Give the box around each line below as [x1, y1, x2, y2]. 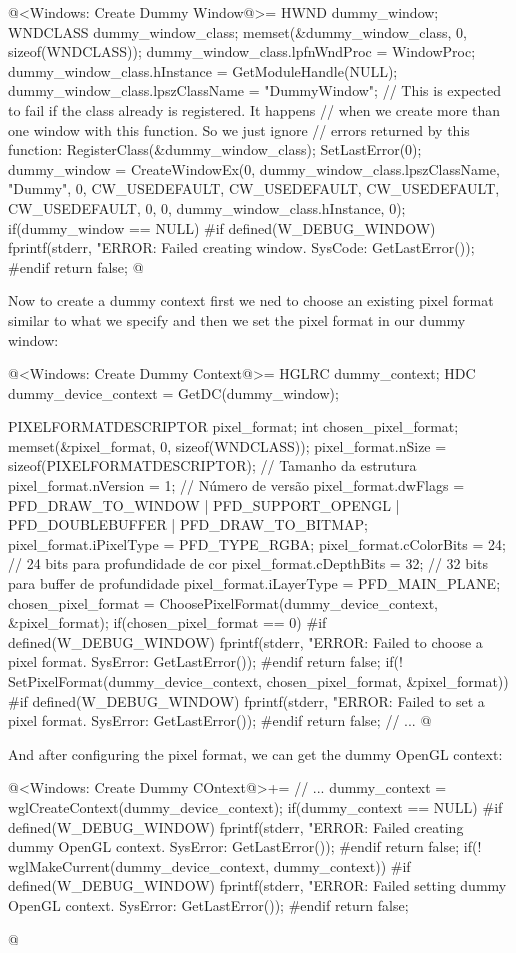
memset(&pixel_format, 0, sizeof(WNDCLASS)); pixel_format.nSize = [8, 435, 447, 456]
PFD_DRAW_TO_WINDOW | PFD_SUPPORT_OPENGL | [8, 494, 400, 515]
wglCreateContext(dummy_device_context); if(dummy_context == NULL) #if [8, 796, 503, 817]
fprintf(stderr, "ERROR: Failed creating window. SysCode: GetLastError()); [8, 237, 475, 258]
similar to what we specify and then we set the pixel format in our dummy [8, 309, 466, 330]
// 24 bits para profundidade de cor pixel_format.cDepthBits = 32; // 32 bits [8, 553, 488, 574]
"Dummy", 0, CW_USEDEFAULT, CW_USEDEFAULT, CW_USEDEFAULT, [8, 178, 500, 199]
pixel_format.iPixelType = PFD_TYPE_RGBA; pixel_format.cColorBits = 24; [8, 533, 506, 554]
